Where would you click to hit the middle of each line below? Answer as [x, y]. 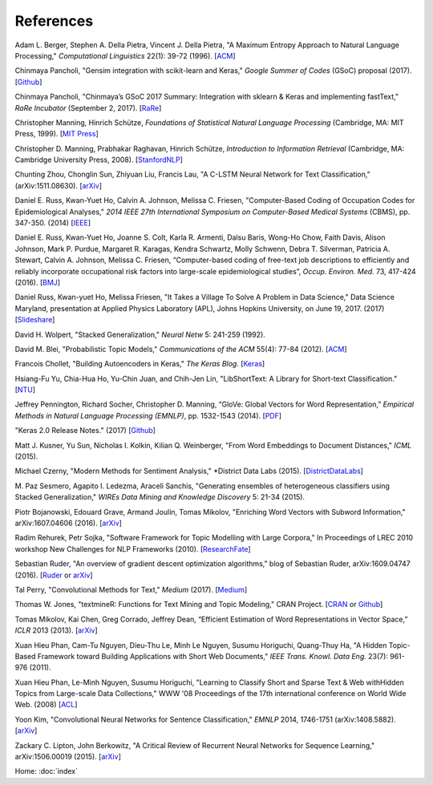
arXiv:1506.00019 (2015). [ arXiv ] [68, 757]
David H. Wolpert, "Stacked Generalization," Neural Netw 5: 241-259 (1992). [140, 334]
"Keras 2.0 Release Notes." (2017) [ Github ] [85, 431]
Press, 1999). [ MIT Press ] [57, 134]
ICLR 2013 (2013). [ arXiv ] [56, 630]
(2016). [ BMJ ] [37, 282]
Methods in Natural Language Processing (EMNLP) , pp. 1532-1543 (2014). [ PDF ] [148, 415]
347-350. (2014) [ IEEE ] [53, 223]
